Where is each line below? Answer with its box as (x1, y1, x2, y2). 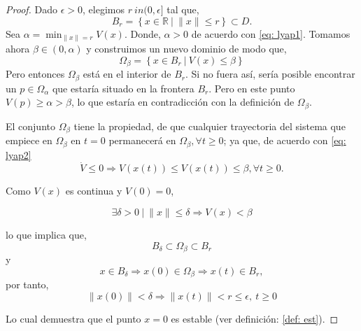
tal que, (167, 2, 199, 16)
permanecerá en (108, 133, 176, 148)
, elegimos (83, 2, 125, 16)
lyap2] (6, 147, 31, 162)
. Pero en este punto (208, 80, 295, 95)
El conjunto (6, 118, 55, 133)
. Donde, (124, 26, 161, 41)
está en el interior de (83, 66, 171, 81)
